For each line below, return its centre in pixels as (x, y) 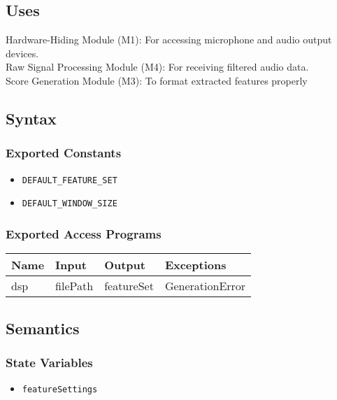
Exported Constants (64, 153)
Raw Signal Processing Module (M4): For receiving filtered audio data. (157, 67)
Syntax (31, 118)
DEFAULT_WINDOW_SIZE (70, 204)
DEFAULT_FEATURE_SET (70, 180)
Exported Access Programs (84, 233)
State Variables (49, 362)
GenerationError (205, 286)
